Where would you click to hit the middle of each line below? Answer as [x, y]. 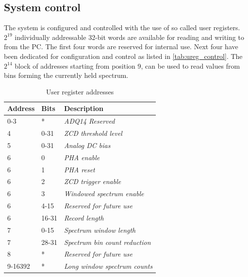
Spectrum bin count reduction [107, 242]
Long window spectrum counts [108, 266]
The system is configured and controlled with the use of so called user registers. [122, 28]
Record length [84, 217]
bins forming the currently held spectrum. [66, 75]
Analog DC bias [87, 145]
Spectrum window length [100, 230]
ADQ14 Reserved [90, 121]
